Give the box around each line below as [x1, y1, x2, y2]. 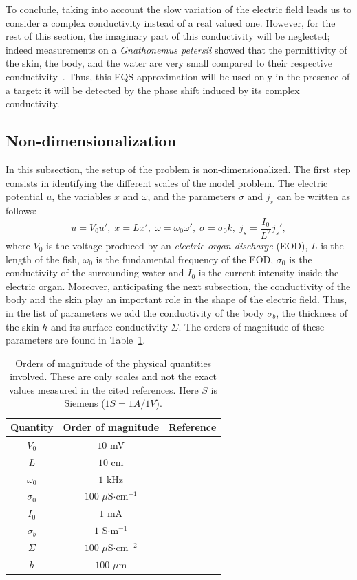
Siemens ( [64, 396, 105, 410]
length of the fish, [6, 252, 80, 266]
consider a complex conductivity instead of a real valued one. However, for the [6, 15, 336, 30]
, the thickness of [276, 305, 348, 320]
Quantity [10, 420, 54, 434]
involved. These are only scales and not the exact [10, 369, 217, 383]
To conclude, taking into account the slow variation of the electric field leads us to [6, 2, 352, 16]
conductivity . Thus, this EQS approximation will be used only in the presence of [6, 69, 350, 83]
